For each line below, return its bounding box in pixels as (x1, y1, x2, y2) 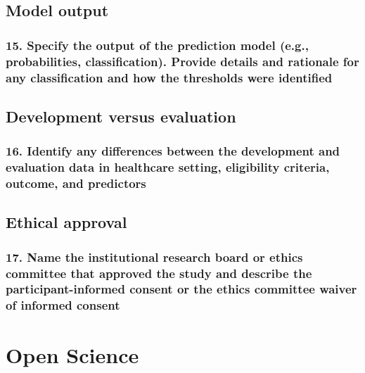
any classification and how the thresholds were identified (6, 68, 333, 86)
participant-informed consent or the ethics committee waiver (6, 280, 357, 298)
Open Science (6, 340, 139, 369)
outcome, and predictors (6, 175, 146, 192)
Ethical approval (6, 211, 127, 233)
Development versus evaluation (6, 105, 236, 127)
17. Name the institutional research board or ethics (6, 248, 303, 265)
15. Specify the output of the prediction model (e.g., (6, 36, 309, 53)
